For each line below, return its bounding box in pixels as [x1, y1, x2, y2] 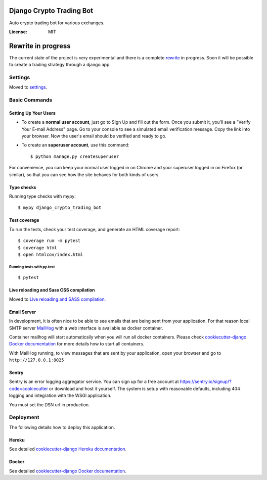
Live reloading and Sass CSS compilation [9, 287, 95, 293]
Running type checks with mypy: [9, 193, 76, 199]
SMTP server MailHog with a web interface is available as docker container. [9, 325, 163, 331]
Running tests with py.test [9, 264, 55, 269]
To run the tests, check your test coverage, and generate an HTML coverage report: [9, 226, 180, 232]
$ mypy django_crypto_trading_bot [18, 205, 101, 210]
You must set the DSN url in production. [9, 401, 90, 408]
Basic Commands [9, 96, 52, 103]
